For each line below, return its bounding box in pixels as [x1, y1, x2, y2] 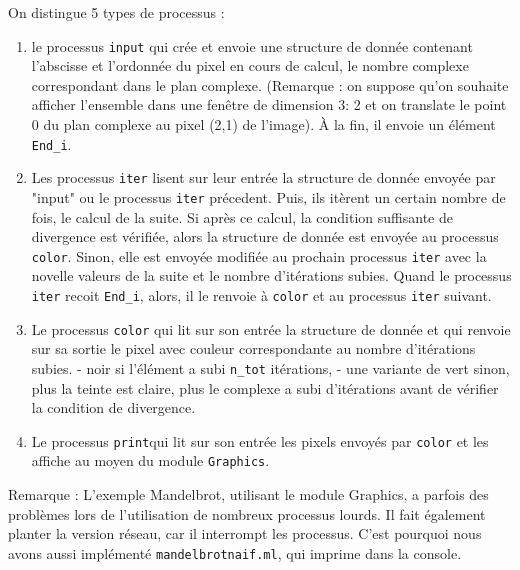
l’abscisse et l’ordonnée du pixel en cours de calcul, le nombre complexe [31, 55, 469, 76]
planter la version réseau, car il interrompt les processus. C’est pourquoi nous [8, 523, 482, 544]
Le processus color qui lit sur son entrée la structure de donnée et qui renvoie [31, 318, 511, 339]
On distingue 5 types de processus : [8, 2, 225, 22]
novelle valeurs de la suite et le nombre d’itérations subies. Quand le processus [31, 265, 512, 286]
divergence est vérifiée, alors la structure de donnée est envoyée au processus [31, 226, 499, 247]
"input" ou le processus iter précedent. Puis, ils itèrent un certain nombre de [31, 186, 506, 207]
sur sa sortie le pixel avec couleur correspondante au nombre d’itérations [31, 338, 476, 359]
